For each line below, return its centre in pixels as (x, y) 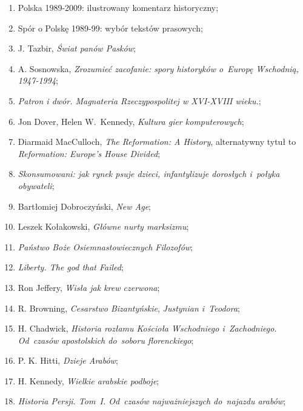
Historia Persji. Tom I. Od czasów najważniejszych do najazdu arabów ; (152, 401)
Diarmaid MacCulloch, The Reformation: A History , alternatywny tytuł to (157, 142)
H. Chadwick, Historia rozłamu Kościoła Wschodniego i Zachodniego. (147, 328)
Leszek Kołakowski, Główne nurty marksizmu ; (103, 226)
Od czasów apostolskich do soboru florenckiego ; (106, 340)
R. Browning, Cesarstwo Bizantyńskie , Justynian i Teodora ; (129, 308)
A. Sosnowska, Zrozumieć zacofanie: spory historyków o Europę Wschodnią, (158, 68)
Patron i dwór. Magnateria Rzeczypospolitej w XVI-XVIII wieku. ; (139, 100)
